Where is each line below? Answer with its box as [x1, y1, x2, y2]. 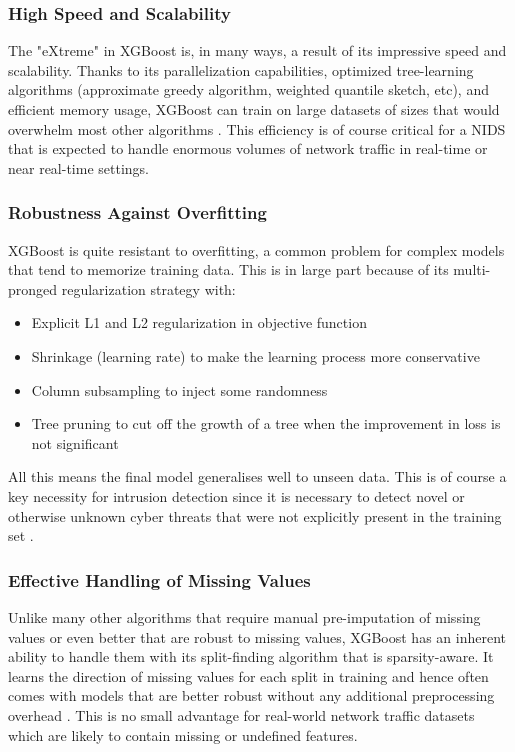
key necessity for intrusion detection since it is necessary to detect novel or [8, 485, 465, 506]
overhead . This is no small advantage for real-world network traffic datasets [8, 704, 475, 725]
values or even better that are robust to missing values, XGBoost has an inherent [8, 626, 506, 647]
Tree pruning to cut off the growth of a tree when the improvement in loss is [31, 413, 501, 434]
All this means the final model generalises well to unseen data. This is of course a [8, 466, 507, 487]
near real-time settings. [8, 157, 149, 178]
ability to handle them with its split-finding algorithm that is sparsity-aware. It [8, 646, 494, 667]
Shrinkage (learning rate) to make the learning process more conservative [31, 345, 480, 366]
